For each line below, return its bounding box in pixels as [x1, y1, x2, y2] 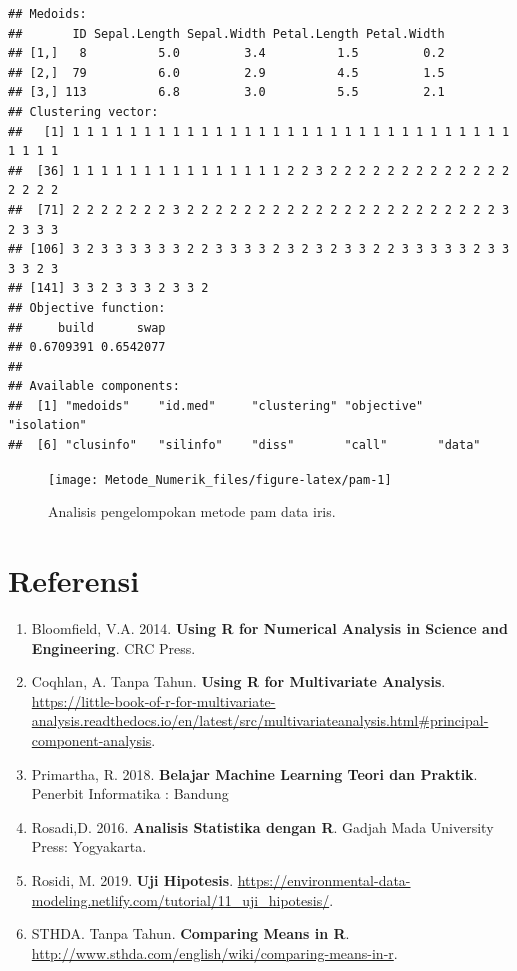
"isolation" [8, 418, 87, 433]
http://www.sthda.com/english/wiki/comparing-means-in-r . [31, 942, 398, 963]
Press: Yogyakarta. [31, 836, 147, 857]
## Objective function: [8, 300, 166, 315]
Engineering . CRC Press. [31, 637, 196, 658]
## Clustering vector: [8, 104, 159, 119]
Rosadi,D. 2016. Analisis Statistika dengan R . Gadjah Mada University [31, 816, 494, 837]
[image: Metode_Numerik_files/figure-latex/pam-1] [48, 472, 392, 487]
